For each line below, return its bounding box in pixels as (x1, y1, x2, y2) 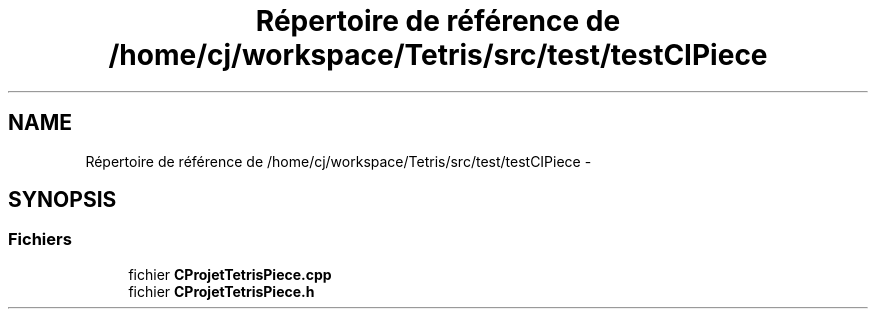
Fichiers (8, 229, 72, 250)
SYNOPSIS (8, 187, 117, 213)
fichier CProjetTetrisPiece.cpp (128, 265, 332, 283)
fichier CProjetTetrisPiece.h (128, 282, 315, 300)
